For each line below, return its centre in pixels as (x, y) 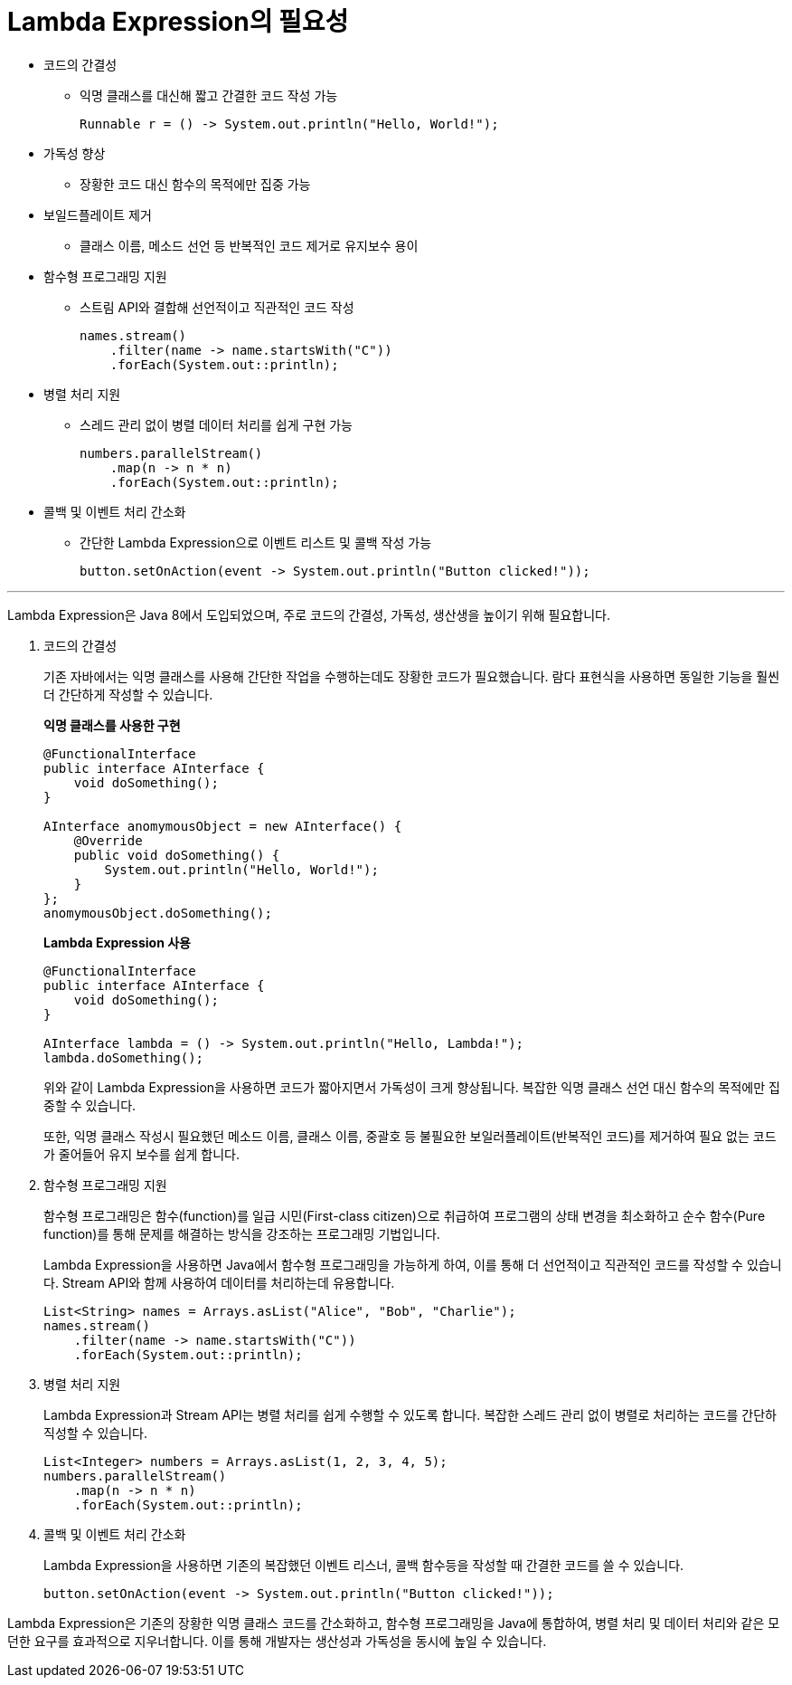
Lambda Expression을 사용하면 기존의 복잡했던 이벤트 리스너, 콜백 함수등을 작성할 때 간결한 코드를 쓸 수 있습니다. (364, 1565)
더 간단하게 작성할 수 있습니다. (128, 694)
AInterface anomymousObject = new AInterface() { (223, 826)
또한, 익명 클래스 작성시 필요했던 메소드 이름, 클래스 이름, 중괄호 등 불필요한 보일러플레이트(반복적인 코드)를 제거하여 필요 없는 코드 (410, 1136)
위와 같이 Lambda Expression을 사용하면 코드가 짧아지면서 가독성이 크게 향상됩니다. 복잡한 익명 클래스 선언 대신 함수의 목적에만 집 (412, 1087)
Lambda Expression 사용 (117, 942)
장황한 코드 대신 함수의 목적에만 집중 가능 (195, 184)
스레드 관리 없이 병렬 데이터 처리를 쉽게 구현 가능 (216, 424)
